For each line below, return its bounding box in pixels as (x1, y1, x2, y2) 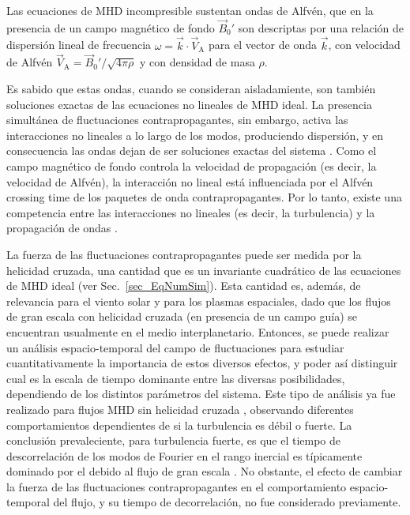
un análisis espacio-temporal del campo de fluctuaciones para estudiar (6, 339, 344, 355)
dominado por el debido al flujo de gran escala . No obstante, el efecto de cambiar (6, 463, 403, 479)
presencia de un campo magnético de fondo (6, 19, 215, 36)
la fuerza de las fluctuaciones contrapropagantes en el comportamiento (6, 478, 347, 494)
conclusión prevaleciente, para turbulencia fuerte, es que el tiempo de (6, 432, 341, 449)
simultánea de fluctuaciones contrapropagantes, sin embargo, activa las (6, 111, 348, 128)
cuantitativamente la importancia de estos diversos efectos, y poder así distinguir (6, 355, 398, 371)
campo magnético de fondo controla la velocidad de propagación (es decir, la (6, 158, 377, 174)
